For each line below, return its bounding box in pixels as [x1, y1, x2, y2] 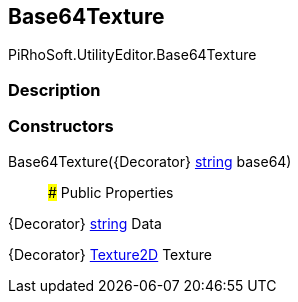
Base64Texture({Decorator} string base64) [8, 152, 292, 170]
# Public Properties [48, 183, 174, 201]
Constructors [8, 116, 114, 137]
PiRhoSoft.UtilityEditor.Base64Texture [8, 46, 257, 64]
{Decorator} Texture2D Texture [8, 245, 212, 263]
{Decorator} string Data [8, 214, 162, 232]
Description [8, 79, 101, 100]
